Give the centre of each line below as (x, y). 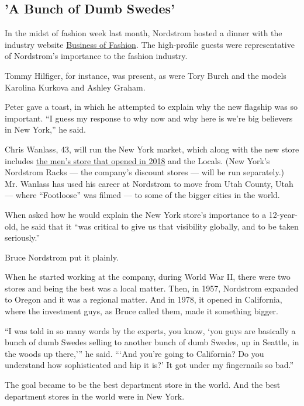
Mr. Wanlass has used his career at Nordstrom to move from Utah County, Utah (149, 183)
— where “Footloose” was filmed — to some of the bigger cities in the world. (142, 195)
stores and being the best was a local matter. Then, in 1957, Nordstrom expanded (152, 288)
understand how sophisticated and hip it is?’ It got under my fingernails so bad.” (149, 365)
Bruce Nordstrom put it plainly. (62, 257)
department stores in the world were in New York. (95, 396)
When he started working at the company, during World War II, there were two (148, 277)
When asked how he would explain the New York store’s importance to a (136, 214)
